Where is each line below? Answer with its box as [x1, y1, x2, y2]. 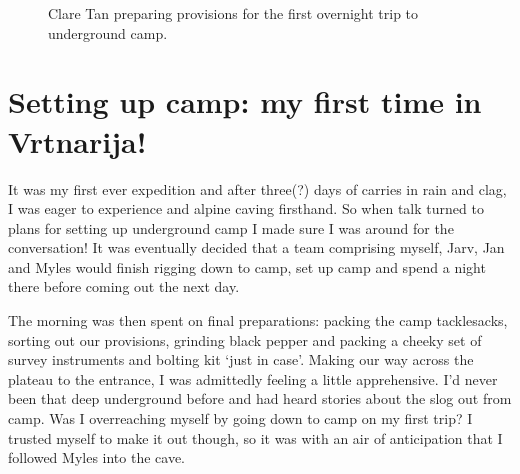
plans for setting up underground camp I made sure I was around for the [8, 217, 454, 238]
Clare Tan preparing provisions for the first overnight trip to [48, 3, 419, 23]
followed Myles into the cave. [8, 447, 186, 468]
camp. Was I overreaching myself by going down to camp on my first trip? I [8, 408, 473, 429]
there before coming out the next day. [8, 276, 240, 297]
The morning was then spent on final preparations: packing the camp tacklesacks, [8, 310, 508, 331]
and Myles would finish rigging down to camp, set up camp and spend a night [8, 256, 486, 277]
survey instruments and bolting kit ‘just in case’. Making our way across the [8, 349, 474, 370]
